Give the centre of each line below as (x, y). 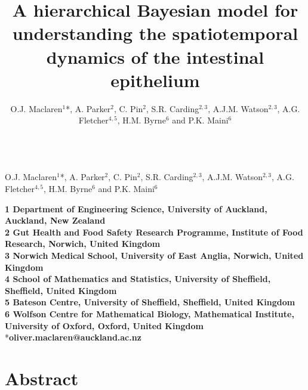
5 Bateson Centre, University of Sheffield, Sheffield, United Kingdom (150, 302)
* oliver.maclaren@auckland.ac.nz (73, 337)
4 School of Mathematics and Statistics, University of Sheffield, (138, 279)
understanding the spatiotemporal (155, 33)
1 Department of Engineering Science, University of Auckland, (136, 208)
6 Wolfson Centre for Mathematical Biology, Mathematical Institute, (150, 314)
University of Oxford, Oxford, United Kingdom (104, 325)
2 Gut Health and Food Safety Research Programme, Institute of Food (154, 232)
